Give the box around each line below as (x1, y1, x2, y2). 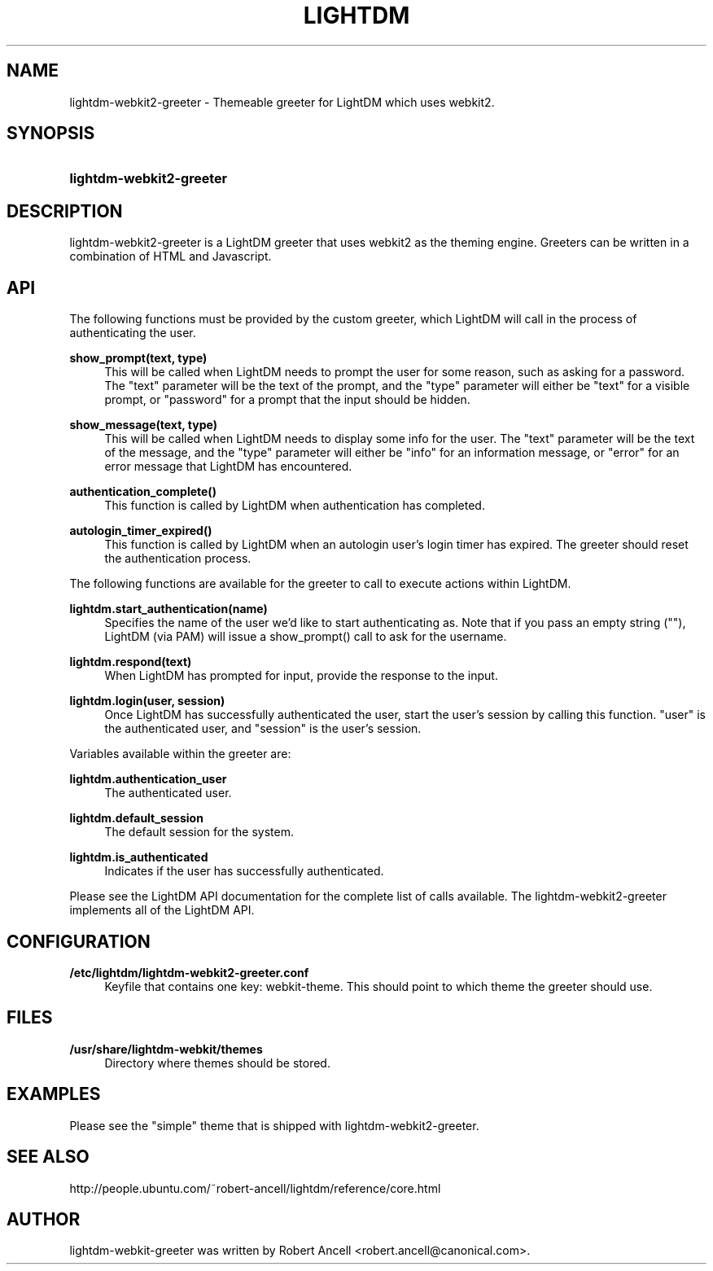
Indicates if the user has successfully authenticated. (104, 864, 384, 879)
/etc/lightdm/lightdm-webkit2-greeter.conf (69, 965, 309, 980)
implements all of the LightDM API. (69, 903, 255, 918)
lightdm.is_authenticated (69, 850, 208, 865)
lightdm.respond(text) (69, 655, 192, 669)
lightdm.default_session (69, 811, 203, 826)
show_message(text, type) (69, 418, 217, 432)
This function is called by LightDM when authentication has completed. (104, 498, 485, 513)
